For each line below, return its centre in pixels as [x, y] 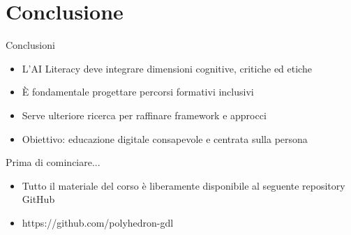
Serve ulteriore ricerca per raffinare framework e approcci [144, 115]
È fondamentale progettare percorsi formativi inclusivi [138, 92]
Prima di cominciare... [53, 162]
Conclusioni [30, 45]
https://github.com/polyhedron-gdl [98, 222]
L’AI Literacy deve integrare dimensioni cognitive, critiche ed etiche [167, 68]
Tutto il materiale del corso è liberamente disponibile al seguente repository [184, 185]
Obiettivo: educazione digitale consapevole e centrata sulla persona [165, 138]
